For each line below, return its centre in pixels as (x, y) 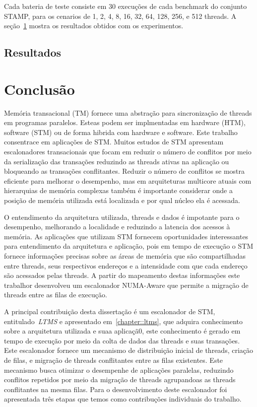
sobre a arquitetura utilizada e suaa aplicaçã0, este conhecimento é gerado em (122, 331)
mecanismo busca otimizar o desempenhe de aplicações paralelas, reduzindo (119, 370)
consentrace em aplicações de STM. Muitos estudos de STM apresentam (114, 142)
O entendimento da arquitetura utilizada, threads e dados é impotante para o (122, 217)
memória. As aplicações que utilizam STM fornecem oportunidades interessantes (126, 236)
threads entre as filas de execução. (56, 295)
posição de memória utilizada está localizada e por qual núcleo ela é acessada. (122, 200)
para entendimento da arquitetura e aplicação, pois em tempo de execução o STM (129, 246)
